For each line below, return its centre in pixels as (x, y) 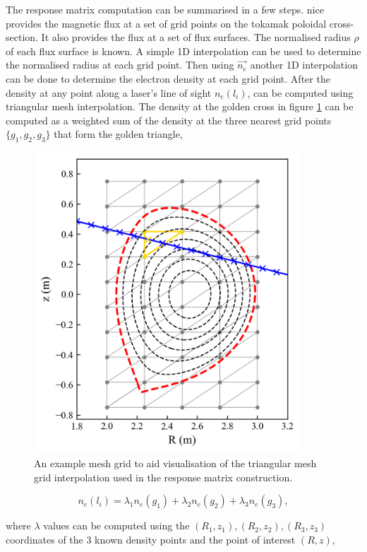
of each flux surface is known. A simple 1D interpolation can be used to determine (183, 51)
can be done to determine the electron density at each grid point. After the (168, 78)
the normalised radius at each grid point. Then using (120, 65)
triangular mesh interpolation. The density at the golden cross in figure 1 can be (180, 106)
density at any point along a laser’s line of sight (109, 92)
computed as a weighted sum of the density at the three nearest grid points (169, 120)
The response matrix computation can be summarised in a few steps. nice (165, 9)
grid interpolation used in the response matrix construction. (163, 477)
